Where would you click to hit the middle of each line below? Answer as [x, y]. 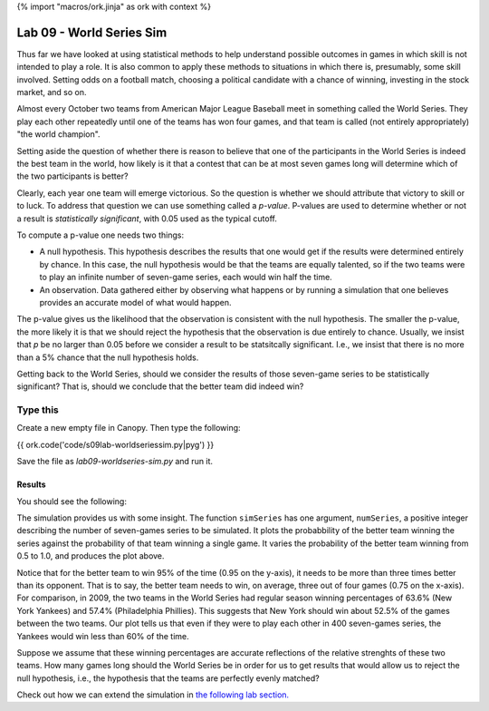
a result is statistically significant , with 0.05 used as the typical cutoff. [147, 219]
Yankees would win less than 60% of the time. [103, 636]
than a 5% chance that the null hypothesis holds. [108, 357]
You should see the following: [72, 501]
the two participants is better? [72, 176]
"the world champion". [58, 134]
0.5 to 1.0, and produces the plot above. [91, 556]
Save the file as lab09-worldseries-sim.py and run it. [115, 462]
